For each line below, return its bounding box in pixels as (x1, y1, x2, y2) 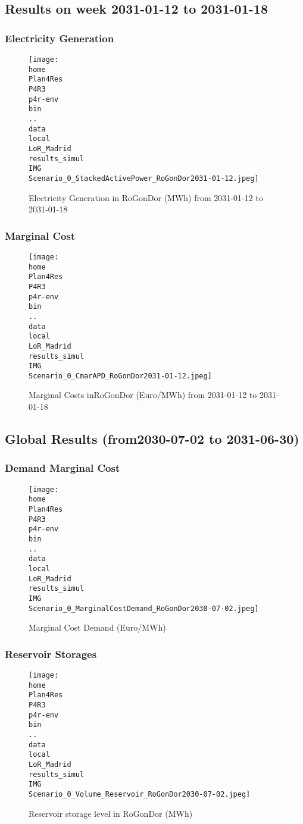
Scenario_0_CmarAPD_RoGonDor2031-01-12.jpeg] (29, 371, 212, 380)
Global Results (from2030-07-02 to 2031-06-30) (5, 430, 299, 448)
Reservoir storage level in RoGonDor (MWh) (29, 807, 193, 819)
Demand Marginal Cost (5, 460, 120, 475)
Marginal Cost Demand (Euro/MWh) (29, 621, 166, 634)
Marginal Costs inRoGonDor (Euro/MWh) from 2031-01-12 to (29, 388, 257, 401)
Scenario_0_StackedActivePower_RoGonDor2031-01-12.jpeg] (29, 174, 259, 183)
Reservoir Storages (5, 646, 97, 661)
